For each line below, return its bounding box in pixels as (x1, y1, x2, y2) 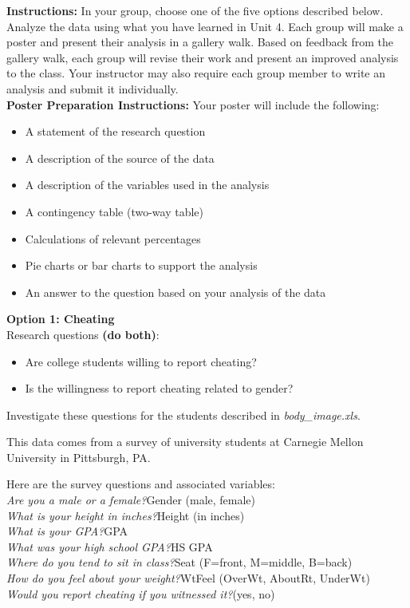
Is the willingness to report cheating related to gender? (25, 380, 294, 397)
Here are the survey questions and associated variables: (6, 476, 275, 492)
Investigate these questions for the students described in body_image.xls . (6, 406, 361, 423)
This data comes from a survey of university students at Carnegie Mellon (6, 433, 364, 450)
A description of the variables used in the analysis (25, 176, 270, 193)
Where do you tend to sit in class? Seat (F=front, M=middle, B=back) (6, 554, 353, 570)
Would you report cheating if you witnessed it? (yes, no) (6, 585, 275, 602)
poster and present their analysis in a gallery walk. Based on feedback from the (6, 34, 393, 50)
